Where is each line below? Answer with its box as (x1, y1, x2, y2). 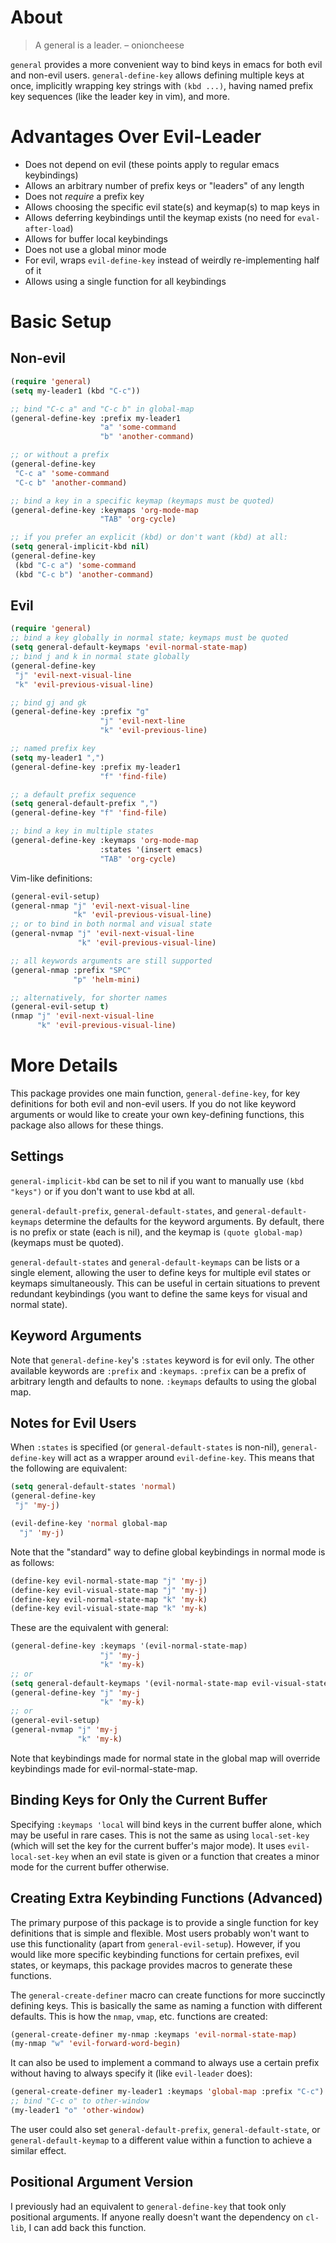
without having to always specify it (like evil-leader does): (10, 2067, 253, 2080)
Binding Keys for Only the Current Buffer (10, 1792, 268, 1809)
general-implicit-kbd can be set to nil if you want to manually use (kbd (10, 1174, 305, 1186)
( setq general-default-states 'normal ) (10, 1482, 177, 1492)
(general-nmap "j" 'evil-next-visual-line (10, 901, 190, 911)
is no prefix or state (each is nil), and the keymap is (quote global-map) (10, 1226, 304, 1238)
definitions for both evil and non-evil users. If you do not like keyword (10, 1098, 297, 1110)
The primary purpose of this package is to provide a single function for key (10, 1916, 319, 1928)
